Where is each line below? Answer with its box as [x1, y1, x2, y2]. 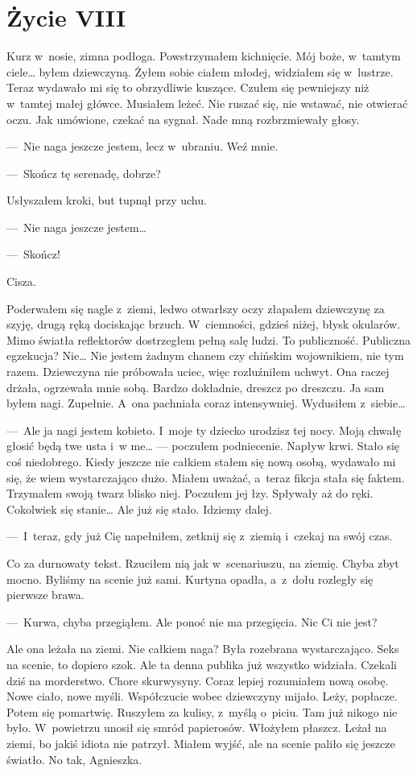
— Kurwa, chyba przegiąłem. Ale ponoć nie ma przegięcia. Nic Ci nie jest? [6, 613, 378, 630]
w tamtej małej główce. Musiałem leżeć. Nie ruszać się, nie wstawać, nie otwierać [6, 94, 408, 111]
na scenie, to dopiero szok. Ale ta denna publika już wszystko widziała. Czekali [6, 655, 397, 672]
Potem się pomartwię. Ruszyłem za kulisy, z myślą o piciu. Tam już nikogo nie [6, 703, 398, 720]
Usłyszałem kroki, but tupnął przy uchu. [6, 192, 207, 209]
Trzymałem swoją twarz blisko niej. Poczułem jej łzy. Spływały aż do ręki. [6, 485, 374, 502]
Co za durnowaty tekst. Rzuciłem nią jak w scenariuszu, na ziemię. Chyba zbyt [6, 554, 399, 571]
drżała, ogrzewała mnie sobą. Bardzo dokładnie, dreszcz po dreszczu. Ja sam [6, 378, 385, 395]
